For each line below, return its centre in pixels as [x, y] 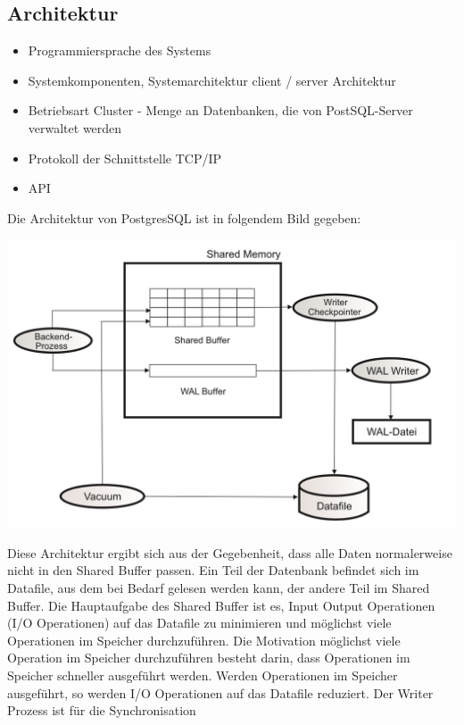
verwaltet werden [75, 127]
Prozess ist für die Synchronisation [102, 710]
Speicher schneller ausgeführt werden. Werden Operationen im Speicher [203, 675]
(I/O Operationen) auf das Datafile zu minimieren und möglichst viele [199, 623]
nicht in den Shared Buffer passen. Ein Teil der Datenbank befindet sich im [213, 570]
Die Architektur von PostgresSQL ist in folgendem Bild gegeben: [184, 217]
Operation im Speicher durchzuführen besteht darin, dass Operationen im [209, 658]
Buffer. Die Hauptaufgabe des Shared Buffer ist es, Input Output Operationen [221, 605]
